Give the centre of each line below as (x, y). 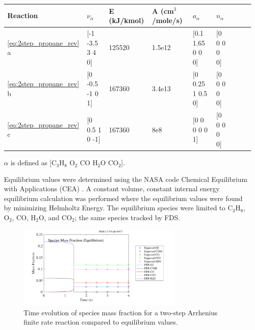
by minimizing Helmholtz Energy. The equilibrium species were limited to (115, 208)
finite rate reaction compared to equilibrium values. (101, 322)
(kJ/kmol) (126, 20)
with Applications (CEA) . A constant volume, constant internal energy (112, 189)
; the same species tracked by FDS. (127, 217)
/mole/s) (167, 20)
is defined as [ (31, 163)
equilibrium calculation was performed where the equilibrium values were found (123, 198)
